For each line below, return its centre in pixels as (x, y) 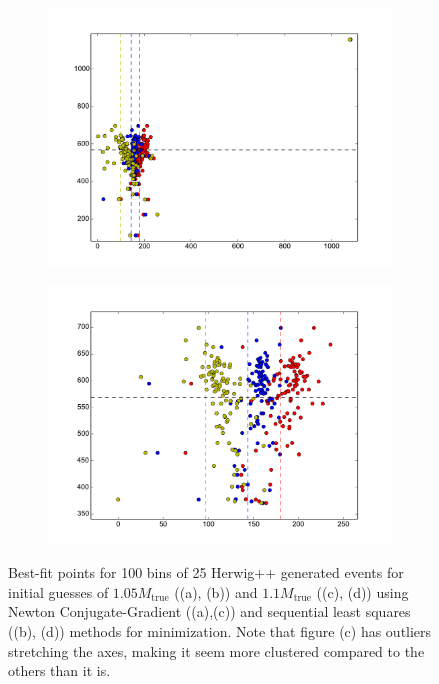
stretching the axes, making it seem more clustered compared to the (216, 650)
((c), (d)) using (362, 591)
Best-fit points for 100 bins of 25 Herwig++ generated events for (206, 572)
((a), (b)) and (216, 591)
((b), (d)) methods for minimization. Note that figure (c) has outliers (220, 630)
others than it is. (59, 670)
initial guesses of (58, 591)
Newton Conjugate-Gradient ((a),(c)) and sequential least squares (209, 611)
